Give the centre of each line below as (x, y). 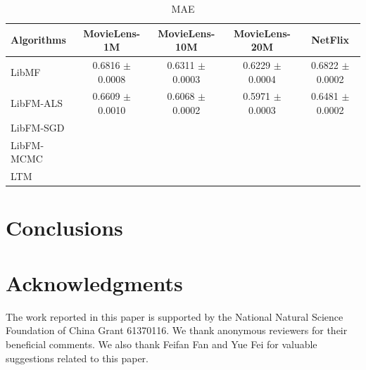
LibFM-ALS (37, 103)
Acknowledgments (94, 282)
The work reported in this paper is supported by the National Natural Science (175, 316)
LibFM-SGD (38, 127)
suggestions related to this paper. (77, 358)
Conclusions (64, 228)
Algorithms (38, 40)
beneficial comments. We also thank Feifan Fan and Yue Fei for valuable (162, 344)
